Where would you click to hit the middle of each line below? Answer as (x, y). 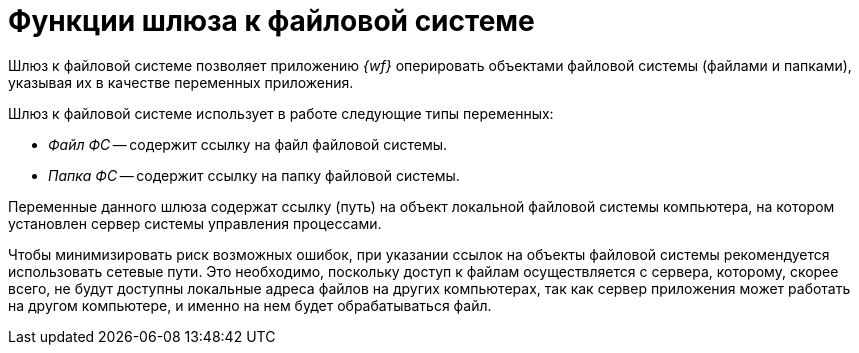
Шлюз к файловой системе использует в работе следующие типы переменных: (281, 113)
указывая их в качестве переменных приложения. (181, 82)
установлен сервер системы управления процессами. (195, 223)
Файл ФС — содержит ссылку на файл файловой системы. (248, 144)
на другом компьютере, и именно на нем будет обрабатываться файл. (250, 305)
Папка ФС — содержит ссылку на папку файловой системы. (254, 175)
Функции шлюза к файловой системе (271, 21)
